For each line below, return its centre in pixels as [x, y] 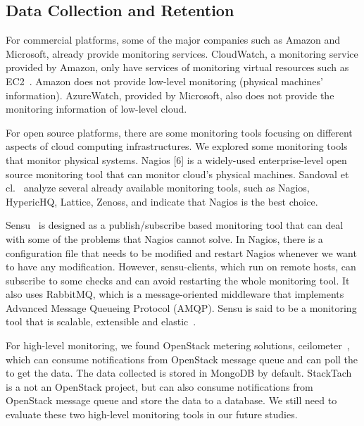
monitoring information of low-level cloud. [96, 109]
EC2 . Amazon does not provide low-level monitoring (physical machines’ [164, 81]
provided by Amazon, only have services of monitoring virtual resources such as [177, 67]
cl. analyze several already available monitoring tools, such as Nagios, [158, 188]
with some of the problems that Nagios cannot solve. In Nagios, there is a [164, 238]
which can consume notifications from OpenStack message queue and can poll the [182, 359]
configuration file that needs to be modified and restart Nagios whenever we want [181, 252]
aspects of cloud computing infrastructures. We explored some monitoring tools [177, 146]
